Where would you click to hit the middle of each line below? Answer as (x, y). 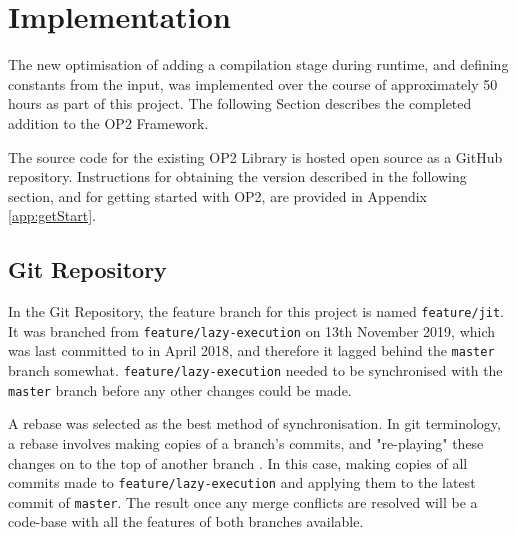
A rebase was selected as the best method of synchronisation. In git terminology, (254, 423)
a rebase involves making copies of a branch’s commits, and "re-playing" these (246, 442)
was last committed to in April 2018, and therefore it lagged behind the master (251, 350)
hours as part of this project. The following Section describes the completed (240, 103)
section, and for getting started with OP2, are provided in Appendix (218, 195)
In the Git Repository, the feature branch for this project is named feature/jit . (256, 311)
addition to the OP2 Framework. (108, 122)
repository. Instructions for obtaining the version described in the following (237, 176)
